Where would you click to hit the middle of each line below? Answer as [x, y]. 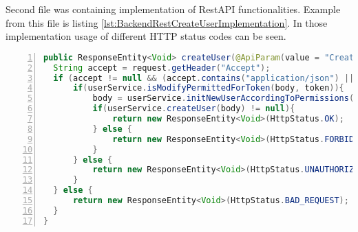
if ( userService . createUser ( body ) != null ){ [194, 109]
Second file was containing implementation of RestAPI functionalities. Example [173, 9]
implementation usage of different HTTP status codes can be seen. [146, 36]
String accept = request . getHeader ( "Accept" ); [162, 68]
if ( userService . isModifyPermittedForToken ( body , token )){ [208, 88]
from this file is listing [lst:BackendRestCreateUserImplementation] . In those [167, 22]
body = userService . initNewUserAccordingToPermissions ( [223, 98]
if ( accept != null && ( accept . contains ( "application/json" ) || [204, 78]
